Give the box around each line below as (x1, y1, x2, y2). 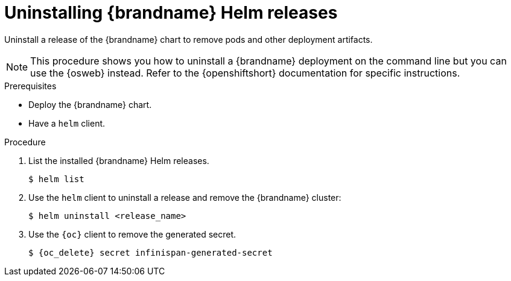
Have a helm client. (28, 118, 106, 128)
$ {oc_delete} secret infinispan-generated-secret (28, 247, 273, 257)
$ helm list (28, 174, 84, 184)
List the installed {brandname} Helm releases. (28, 155, 209, 166)
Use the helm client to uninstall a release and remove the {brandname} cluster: (28, 192, 341, 203)
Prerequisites (4, 80, 57, 91)
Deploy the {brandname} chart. (28, 99, 152, 110)
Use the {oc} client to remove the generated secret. (28, 229, 236, 239)
